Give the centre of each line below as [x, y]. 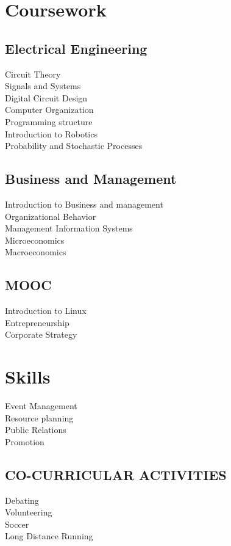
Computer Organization [49, 110]
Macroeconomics [36, 252]
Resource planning [39, 417]
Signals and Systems [43, 86]
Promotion [25, 441]
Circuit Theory [33, 74]
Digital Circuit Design [46, 97]
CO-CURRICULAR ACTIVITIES [116, 474]
